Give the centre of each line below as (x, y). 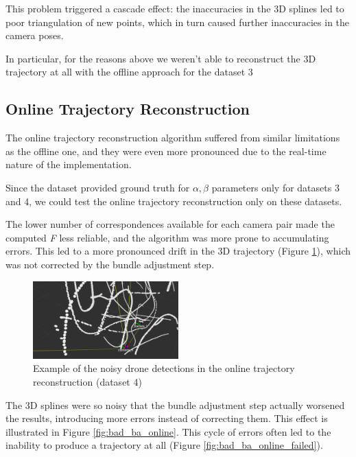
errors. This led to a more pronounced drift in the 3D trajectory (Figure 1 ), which (178, 251)
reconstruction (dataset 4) (87, 381)
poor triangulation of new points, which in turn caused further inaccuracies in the (178, 22)
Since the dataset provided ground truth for (98, 187)
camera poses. (35, 35)
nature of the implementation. (69, 164)
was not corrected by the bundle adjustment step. (110, 264)
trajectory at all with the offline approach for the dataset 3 (129, 72)
